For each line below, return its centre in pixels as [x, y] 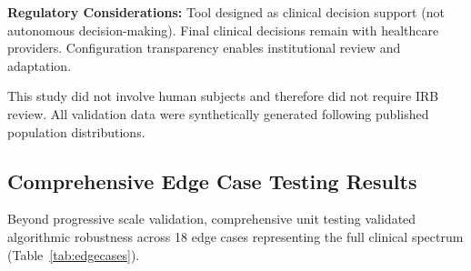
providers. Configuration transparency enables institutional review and [204, 48]
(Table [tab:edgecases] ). [74, 254]
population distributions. [76, 131]
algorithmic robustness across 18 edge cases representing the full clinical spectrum [235, 236]
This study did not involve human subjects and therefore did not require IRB [223, 96]
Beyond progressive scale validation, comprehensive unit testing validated [212, 219]
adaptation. [40, 65]
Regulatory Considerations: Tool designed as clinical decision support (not [226, 12]
